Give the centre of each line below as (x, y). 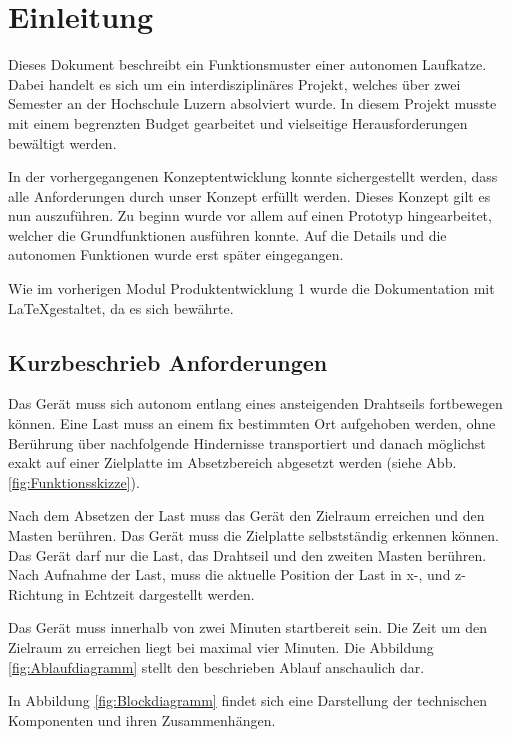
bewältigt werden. (62, 142)
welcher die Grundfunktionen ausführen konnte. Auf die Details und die (227, 234)
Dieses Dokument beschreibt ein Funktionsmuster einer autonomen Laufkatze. (247, 64)
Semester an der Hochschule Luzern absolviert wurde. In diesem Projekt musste (252, 103)
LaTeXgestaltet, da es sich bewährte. (121, 307)
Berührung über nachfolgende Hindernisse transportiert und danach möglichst (247, 442)
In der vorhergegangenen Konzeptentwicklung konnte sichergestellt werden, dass (253, 176)
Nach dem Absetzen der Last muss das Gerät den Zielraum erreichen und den (246, 515)
